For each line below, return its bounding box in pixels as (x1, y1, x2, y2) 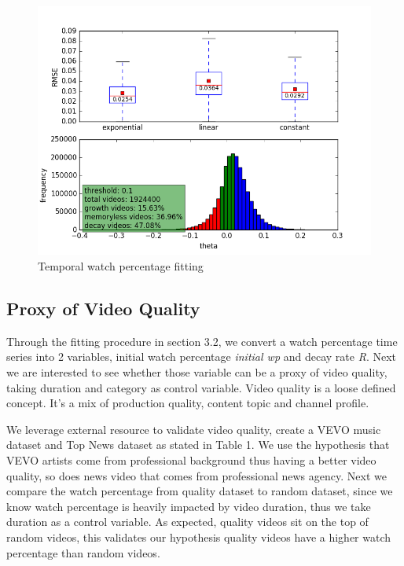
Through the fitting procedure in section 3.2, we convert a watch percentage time (6, 333, 398, 349)
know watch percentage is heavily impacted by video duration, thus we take (6, 498, 371, 514)
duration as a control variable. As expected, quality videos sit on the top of (6, 513, 369, 530)
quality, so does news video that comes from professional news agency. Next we (6, 467, 387, 483)
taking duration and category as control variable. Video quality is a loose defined (6, 379, 396, 395)
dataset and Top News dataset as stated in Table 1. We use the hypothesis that (6, 436, 390, 453)
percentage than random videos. (6, 544, 160, 560)
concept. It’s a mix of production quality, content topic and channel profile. (6, 395, 369, 411)
